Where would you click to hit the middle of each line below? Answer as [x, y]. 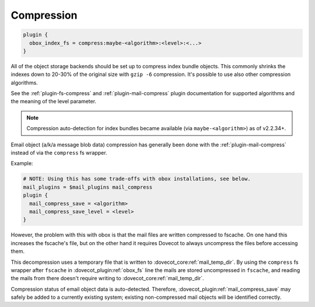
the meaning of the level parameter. [53, 102]
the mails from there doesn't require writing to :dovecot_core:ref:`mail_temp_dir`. [107, 278]
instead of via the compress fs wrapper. [59, 153]
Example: [22, 163]
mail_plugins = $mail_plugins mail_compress [88, 187]
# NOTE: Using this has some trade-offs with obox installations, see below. [137, 179]
